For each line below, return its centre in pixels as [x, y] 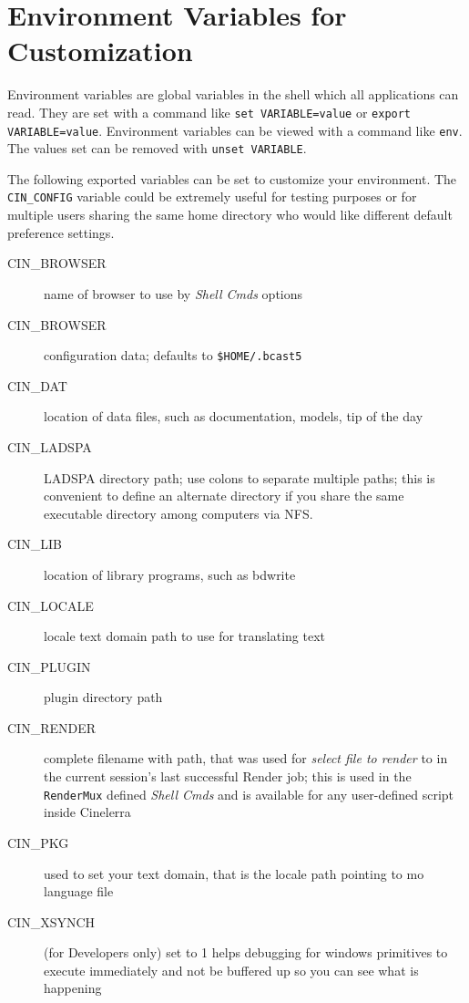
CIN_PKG [38, 842]
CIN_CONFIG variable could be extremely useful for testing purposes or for [212, 196]
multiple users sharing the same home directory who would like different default [230, 215]
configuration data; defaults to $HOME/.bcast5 [173, 355]
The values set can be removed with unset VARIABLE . [157, 148]
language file [79, 891]
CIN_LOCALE [51, 605]
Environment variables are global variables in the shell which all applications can [233, 94]
